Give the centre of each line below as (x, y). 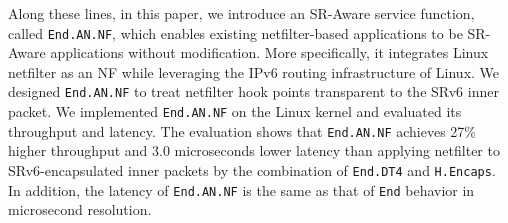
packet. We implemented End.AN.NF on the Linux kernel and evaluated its (235, 111)
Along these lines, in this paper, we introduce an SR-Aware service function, (241, 13)
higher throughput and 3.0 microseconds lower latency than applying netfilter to (254, 150)
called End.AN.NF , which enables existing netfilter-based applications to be (235, 32)
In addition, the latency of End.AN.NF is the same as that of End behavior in (241, 189)
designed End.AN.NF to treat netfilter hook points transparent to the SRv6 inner (253, 91)
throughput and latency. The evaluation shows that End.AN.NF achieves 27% (242, 130)
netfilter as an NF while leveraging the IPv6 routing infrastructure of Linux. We (254, 71)
